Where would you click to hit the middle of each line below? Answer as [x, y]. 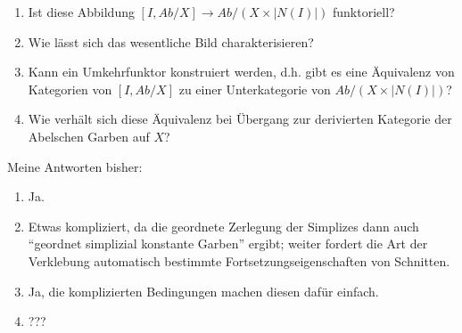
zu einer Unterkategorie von [255, 89]
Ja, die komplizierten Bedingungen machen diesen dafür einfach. [203, 291]
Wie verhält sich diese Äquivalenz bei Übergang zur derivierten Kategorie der [240, 119]
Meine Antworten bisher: [75, 166]
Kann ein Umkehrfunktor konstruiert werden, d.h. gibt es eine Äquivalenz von [241, 72]
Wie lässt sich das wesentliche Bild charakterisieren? [171, 41]
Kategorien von [70, 89]
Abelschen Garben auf [89, 136]
